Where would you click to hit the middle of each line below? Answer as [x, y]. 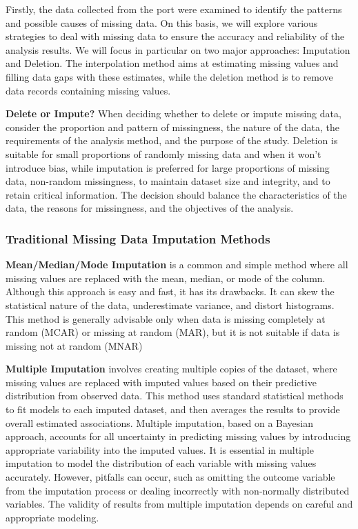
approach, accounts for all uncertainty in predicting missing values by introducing [178, 436]
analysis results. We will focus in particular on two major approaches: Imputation [178, 49]
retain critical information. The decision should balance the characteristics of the [176, 194]
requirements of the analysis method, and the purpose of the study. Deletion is [172, 140]
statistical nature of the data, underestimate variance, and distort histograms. [170, 305]
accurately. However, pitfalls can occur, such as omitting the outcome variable [170, 477]
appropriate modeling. [52, 517]
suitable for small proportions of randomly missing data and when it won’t [163, 153]
